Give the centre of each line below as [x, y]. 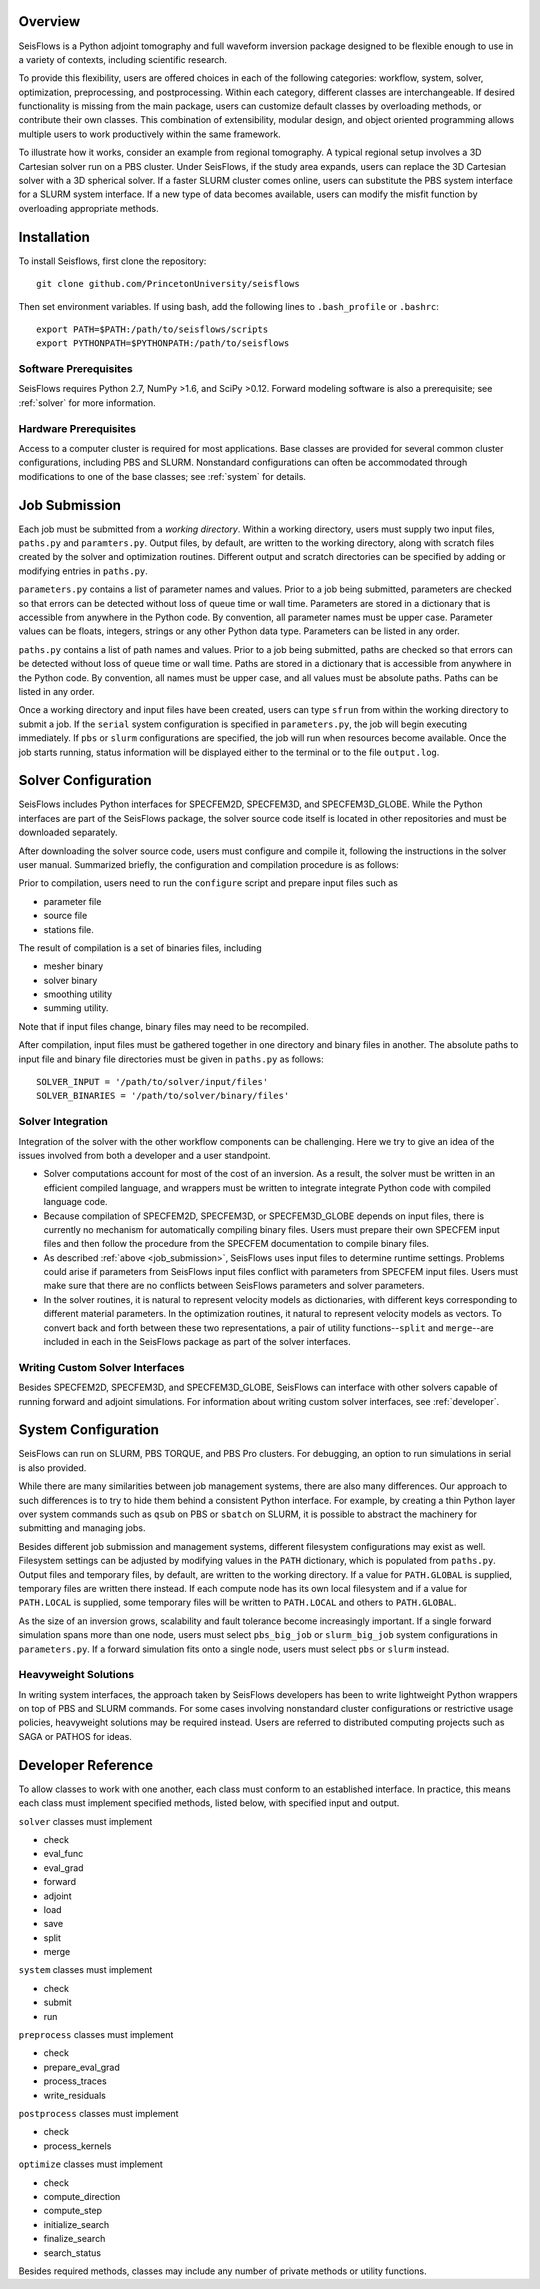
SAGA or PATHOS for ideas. [75, 1736]
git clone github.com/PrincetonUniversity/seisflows [168, 284]
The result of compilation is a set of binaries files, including [140, 947]
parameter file [72, 901]
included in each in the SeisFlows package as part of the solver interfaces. [197, 1342]
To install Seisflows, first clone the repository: [112, 261]
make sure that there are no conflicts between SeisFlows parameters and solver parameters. [234, 1286]
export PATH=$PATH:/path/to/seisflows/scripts [152, 329]
